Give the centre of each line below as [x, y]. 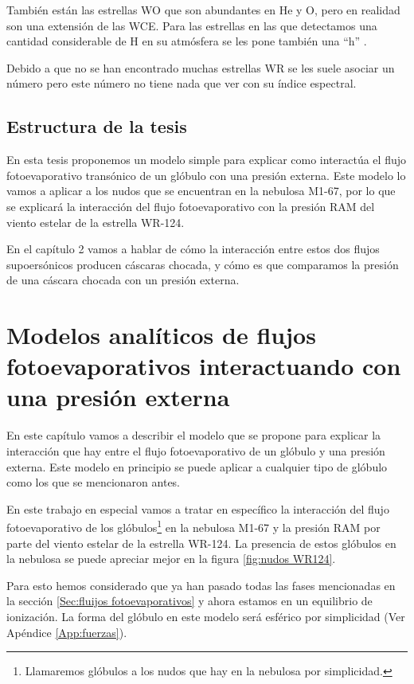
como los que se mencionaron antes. [94, 482]
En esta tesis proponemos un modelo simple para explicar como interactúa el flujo [206, 160]
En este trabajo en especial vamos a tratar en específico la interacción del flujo [198, 508]
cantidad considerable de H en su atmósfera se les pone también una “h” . [187, 41]
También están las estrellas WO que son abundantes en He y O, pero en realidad [203, 10]
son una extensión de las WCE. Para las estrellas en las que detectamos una [192, 25]
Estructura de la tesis [97, 126]
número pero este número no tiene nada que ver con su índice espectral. [182, 83]
